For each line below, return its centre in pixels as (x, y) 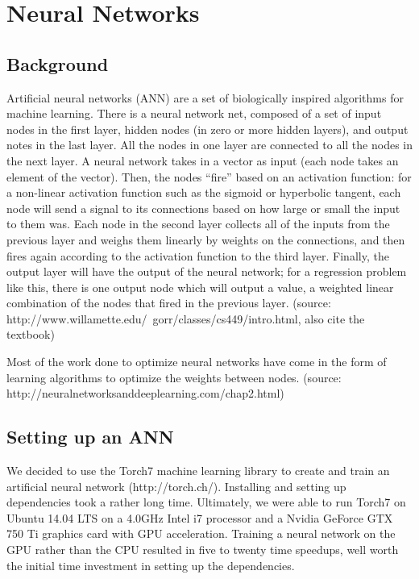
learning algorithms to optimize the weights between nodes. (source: (174, 377)
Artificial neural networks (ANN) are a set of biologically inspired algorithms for (205, 97)
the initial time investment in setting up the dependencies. (151, 565)
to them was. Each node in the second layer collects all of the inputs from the (198, 224)
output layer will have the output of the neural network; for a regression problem (207, 271)
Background (58, 63)
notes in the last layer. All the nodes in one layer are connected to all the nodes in (209, 145)
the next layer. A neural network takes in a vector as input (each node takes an (203, 160)
